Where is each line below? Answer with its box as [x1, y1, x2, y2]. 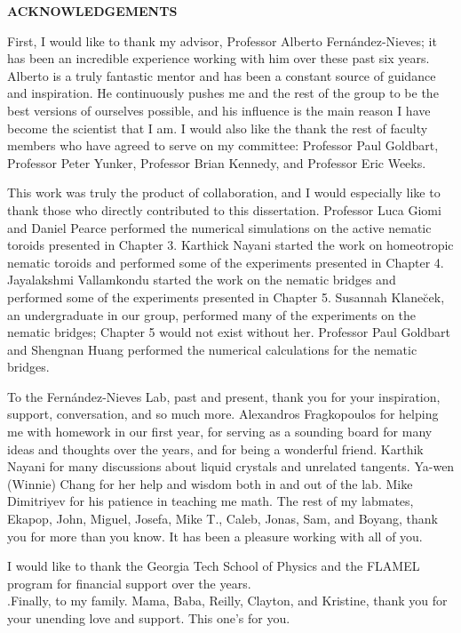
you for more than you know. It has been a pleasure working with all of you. [7, 526, 423, 545]
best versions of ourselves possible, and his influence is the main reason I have [7, 100, 431, 119]
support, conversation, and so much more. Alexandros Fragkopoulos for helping [7, 405, 439, 423]
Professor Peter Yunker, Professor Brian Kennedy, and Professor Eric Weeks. [7, 153, 426, 172]
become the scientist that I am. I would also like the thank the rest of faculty [7, 118, 428, 137]
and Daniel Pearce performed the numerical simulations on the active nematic [7, 218, 432, 236]
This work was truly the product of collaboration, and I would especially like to [7, 183, 441, 202]
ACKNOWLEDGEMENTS [7, 2, 178, 20]
